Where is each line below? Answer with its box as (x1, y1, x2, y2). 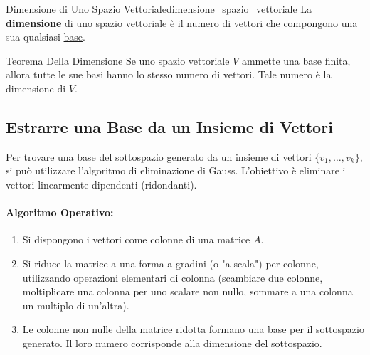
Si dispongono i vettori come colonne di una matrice (22, 232, 250, 247)
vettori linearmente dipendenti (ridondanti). (6, 176, 197, 191)
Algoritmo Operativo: (6, 205, 114, 220)
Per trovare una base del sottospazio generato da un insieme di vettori (6, 149, 312, 164)
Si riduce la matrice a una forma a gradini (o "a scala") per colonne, (22, 255, 319, 270)
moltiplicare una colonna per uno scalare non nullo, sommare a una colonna (22, 284, 353, 299)
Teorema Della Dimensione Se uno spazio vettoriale (6, 53, 230, 68)
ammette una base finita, (241, 53, 351, 68)
